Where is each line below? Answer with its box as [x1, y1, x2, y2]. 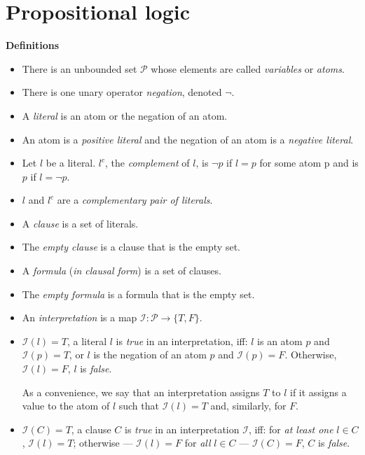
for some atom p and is [259, 155, 359, 170]
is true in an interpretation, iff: [116, 333, 248, 348]
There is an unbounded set [22, 61, 137, 76]
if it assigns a [290, 384, 347, 399]
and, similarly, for [210, 398, 287, 413]
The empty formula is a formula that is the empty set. [22, 286, 255, 301]
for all [184, 435, 211, 450]
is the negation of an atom [93, 347, 207, 362]
